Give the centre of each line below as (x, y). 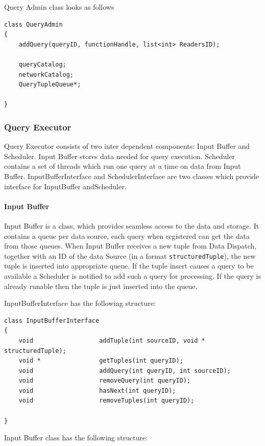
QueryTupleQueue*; (50, 85)
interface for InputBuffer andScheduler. (65, 186)
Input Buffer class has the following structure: (76, 438)
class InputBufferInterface (52, 320)
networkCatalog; (46, 74)
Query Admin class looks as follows (59, 7)
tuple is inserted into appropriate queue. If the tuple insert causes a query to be (129, 266)
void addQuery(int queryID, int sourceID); (125, 371)
